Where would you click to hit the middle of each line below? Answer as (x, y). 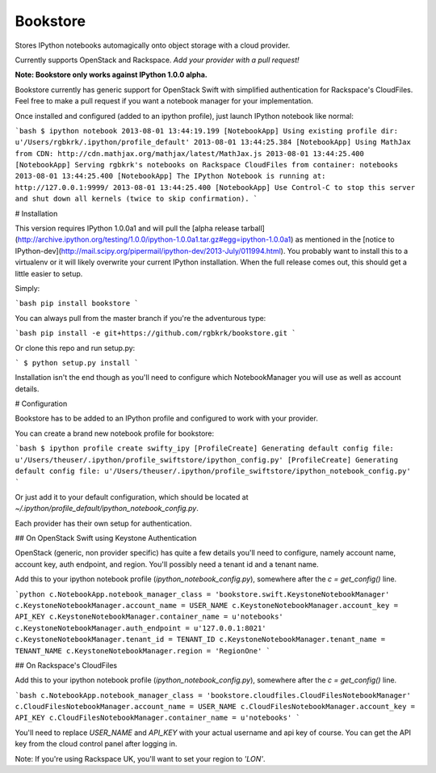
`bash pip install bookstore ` (77, 304)
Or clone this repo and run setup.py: (75, 348)
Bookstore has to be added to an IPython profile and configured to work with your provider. (166, 418)
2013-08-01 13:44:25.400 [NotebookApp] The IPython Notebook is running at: (170, 176)
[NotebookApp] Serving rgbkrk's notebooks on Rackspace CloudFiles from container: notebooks (207, 165)
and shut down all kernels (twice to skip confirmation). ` (136, 199)
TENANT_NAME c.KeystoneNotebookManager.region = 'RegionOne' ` (143, 651)
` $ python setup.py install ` (77, 363)
